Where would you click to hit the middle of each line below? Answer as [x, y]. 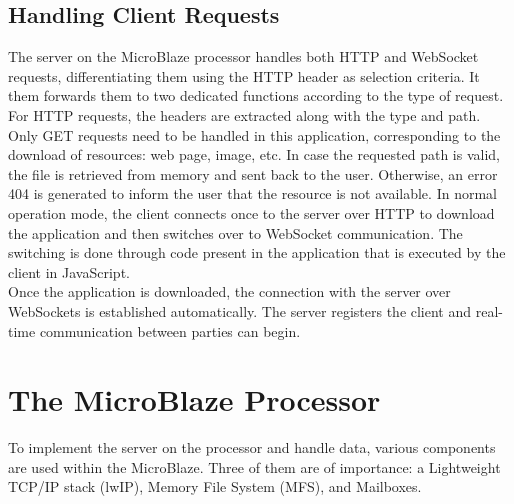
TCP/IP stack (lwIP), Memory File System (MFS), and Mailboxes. [215, 486]
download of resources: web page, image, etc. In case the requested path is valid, [254, 154]
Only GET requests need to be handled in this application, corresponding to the [254, 134]
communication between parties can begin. [170, 330]
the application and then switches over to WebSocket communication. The [235, 232]
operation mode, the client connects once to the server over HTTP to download [251, 212]
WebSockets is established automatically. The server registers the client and [240, 310]
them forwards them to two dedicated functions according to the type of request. [256, 95]
